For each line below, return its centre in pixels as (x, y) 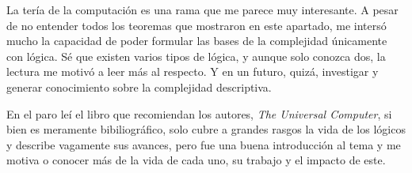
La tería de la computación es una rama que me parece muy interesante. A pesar (202, 9)
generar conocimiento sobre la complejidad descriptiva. (139, 86)
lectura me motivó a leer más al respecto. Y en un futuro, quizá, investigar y (193, 71)
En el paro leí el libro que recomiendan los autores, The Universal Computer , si (199, 113)
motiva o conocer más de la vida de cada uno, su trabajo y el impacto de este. (196, 160)
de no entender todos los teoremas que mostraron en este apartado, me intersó (196, 25)
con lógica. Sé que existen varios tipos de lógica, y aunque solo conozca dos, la (196, 56)
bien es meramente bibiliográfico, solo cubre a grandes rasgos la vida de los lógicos (206, 129)
